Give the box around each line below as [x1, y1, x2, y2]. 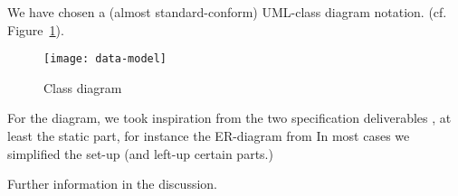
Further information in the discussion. [7, 174, 217, 193]
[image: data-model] [43, 52, 167, 66]
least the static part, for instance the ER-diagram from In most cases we [7, 126, 410, 145]
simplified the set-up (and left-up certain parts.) [7, 144, 273, 163]
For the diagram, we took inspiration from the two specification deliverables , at [7, 108, 452, 127]
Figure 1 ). [7, 20, 64, 39]
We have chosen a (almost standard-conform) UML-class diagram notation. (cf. [7, 3, 447, 21]
